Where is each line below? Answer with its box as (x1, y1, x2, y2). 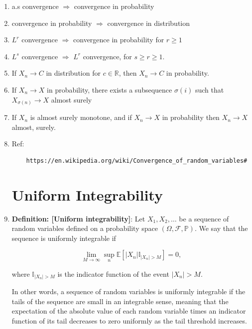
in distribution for (46, 68, 101, 78)
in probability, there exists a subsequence (47, 84, 172, 95)
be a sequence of (179, 213, 229, 223)
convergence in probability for (73, 34, 164, 45)
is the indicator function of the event (57, 268, 169, 279)
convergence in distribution (107, 17, 190, 28)
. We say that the (194, 223, 248, 233)
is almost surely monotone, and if (30, 112, 132, 122)
